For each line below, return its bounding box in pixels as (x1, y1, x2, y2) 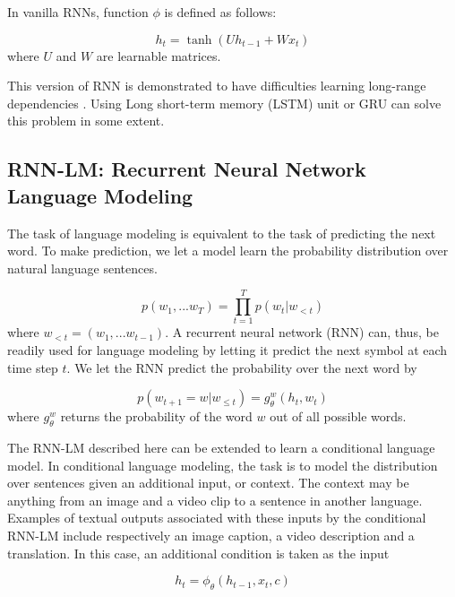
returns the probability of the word (60, 407, 253, 426)
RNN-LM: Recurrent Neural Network (7, 155, 366, 183)
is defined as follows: (164, 3, 277, 21)
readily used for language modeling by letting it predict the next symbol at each (7, 341, 448, 359)
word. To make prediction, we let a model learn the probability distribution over (7, 241, 449, 260)
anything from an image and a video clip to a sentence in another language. (7, 490, 423, 509)
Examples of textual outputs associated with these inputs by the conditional (7, 508, 426, 527)
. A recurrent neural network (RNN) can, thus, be (165, 323, 439, 342)
